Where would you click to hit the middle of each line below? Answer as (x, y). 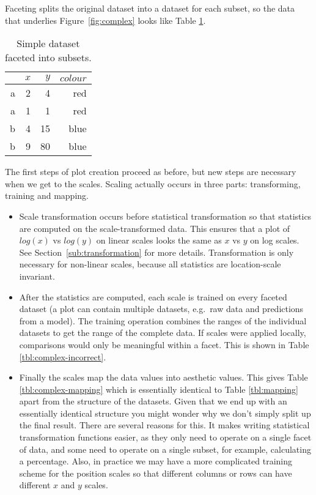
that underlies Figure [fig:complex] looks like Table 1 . (105, 20)
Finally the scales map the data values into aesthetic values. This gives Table (164, 377)
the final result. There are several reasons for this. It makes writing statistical (164, 425)
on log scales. (275, 240)
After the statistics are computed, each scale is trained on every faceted (153, 296)
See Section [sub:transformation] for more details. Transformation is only (156, 252)
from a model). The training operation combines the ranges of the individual (163, 320)
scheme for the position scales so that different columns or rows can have (156, 473)
